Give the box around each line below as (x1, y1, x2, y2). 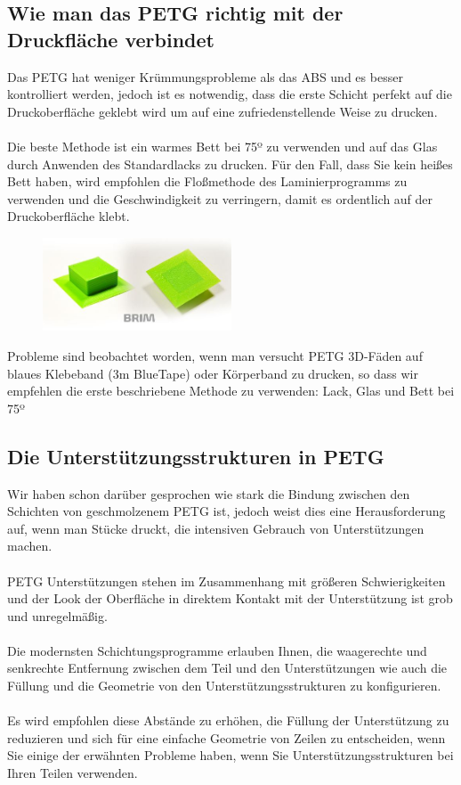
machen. (7, 536, 53, 555)
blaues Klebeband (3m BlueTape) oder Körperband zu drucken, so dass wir (7, 364, 418, 382)
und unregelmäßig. (7, 606, 108, 625)
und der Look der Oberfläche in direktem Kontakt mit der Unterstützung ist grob (7, 589, 453, 608)
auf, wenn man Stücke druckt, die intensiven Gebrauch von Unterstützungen (7, 519, 425, 537)
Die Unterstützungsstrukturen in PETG (7, 442, 384, 470)
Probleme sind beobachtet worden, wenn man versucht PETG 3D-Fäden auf (7, 346, 423, 364)
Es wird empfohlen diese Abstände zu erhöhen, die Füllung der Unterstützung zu (7, 711, 449, 730)
